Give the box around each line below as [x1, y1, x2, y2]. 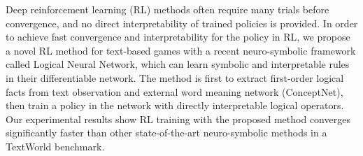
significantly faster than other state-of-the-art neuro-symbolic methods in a [6, 125, 327, 140]
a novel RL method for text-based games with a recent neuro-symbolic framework [6, 43, 356, 57]
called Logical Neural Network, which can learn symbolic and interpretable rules [6, 57, 350, 71]
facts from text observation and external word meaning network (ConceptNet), [6, 84, 343, 99]
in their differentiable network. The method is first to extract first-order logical [6, 70, 344, 85]
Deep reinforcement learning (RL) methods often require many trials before [6, 2, 329, 16]
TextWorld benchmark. [6, 139, 105, 153]
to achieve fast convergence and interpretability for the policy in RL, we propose [6, 29, 350, 44]
